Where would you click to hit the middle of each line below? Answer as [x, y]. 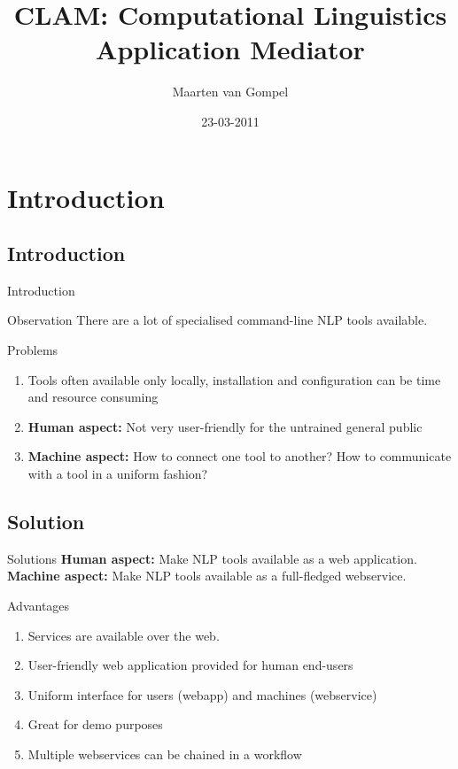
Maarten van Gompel [230, 92]
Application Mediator [230, 49]
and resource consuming [93, 397]
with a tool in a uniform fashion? [118, 474]
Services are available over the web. [124, 635]
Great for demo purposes [95, 724]
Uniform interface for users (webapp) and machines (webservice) [202, 694]
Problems [33, 350]
